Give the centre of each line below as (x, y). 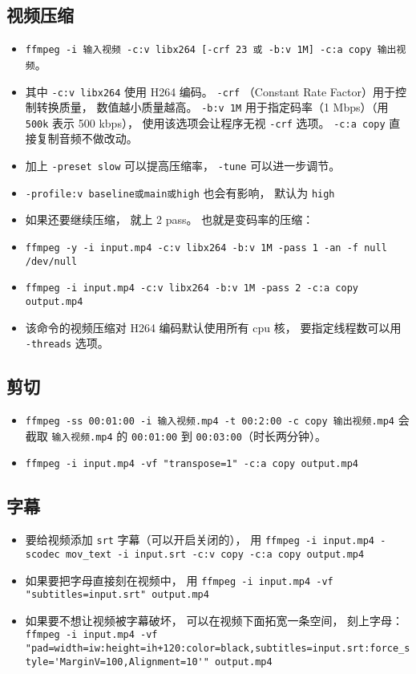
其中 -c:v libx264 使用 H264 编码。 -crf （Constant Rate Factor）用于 (210, 91)
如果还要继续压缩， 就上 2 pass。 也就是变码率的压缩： (170, 219)
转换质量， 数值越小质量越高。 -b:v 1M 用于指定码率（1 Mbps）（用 (212, 107)
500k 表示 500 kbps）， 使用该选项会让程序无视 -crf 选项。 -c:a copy (205, 122)
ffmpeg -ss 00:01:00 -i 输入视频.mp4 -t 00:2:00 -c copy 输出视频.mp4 (210, 422)
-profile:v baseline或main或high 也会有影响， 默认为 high (180, 192)
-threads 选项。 (67, 343)
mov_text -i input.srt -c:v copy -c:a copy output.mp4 (215, 554)
